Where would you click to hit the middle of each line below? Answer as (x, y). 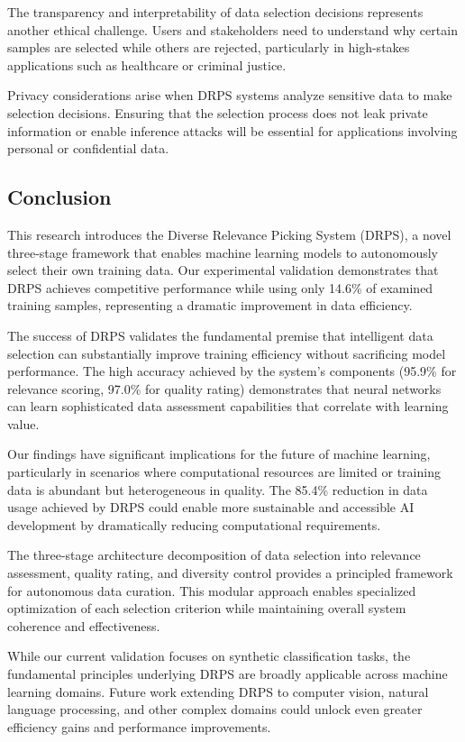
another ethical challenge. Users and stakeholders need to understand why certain (232, 29)
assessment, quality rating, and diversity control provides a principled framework (230, 573)
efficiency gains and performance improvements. (139, 726)
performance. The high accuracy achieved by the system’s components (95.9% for (232, 371)
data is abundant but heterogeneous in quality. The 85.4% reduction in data (218, 489)
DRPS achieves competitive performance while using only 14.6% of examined (220, 287)
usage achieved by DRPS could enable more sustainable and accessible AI (211, 507)
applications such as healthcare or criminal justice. (147, 64)
